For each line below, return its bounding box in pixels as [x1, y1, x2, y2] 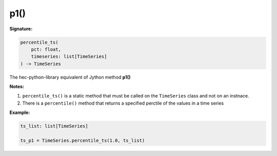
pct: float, [31, 46, 62, 52]
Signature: [9, 26, 33, 32]
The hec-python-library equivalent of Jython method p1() [9, 74, 131, 80]
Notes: [9, 84, 25, 90]
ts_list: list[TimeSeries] [20, 123, 88, 129]
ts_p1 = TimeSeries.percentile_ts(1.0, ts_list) [20, 138, 145, 144]
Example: [9, 109, 30, 115]
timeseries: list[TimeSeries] [31, 54, 107, 60]
